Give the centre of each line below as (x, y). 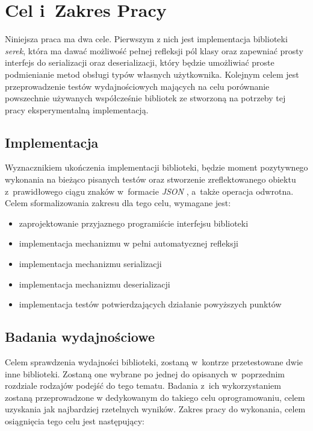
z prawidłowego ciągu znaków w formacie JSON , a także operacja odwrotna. (149, 191)
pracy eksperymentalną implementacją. (77, 109)
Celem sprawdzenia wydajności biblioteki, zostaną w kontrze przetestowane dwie (154, 362)
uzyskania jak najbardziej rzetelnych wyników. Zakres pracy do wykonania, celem (155, 409)
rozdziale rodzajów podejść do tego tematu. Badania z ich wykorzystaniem (143, 385)
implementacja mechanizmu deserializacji (95, 284)
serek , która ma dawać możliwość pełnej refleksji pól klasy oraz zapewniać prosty (154, 50)
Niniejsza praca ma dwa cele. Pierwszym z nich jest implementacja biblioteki (146, 39)
